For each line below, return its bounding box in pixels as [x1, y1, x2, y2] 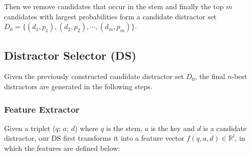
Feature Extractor [4, 102, 80, 115]
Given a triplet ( [4, 122, 56, 133]
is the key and [150, 122, 195, 133]
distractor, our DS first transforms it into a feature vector [4, 133, 185, 143]
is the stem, [106, 122, 142, 133]
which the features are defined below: [4, 142, 120, 153]
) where [74, 122, 98, 133]
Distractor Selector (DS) [4, 47, 137, 63]
